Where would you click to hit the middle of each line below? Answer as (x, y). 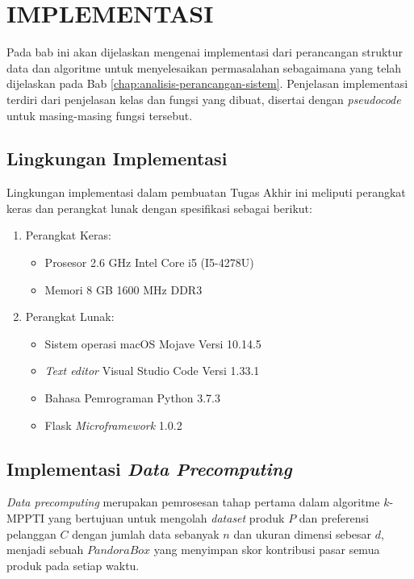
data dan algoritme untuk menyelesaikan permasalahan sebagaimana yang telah (204, 67)
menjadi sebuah (45, 550)
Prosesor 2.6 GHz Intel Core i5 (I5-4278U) (149, 262)
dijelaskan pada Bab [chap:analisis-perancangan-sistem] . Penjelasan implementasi (207, 83)
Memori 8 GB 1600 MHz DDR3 (123, 289)
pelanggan (31, 533)
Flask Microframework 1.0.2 (113, 425)
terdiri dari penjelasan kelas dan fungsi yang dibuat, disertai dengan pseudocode (204, 99)
